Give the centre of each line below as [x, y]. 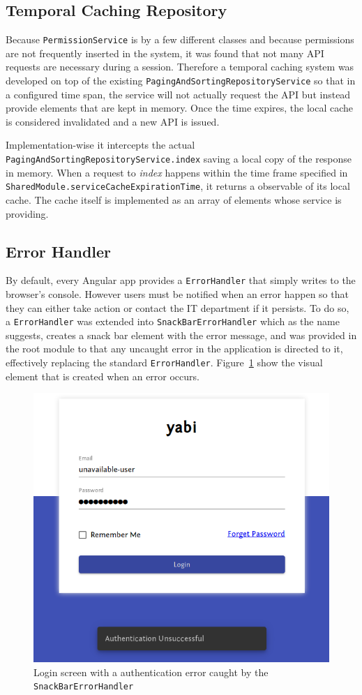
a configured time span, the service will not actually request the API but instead [178, 94]
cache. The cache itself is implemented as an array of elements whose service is [174, 199]
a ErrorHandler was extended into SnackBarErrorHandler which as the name [173, 321]
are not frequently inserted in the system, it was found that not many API [165, 53]
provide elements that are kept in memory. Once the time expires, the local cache [180, 108]
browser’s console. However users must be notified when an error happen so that [177, 294]
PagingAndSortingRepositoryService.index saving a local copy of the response [179, 159]
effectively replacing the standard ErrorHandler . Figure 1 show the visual [164, 363]
